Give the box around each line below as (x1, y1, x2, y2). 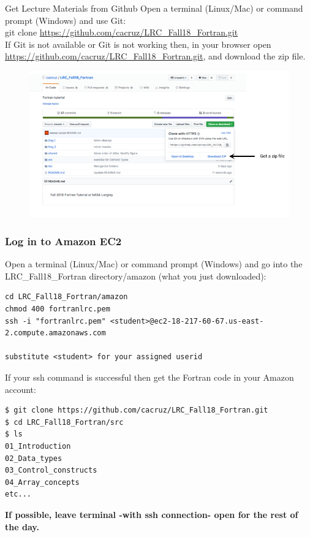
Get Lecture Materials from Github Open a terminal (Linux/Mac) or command (5, 2, 303, 14)
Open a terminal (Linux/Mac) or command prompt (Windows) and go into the (5, 257, 303, 270)
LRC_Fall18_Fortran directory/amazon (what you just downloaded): (5, 269, 267, 282)
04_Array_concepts (5, 478, 80, 487)
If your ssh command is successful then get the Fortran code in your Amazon (5, 371, 294, 384)
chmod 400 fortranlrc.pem (5, 305, 110, 314)
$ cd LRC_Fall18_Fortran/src (5, 417, 124, 427)
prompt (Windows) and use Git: (5, 13, 126, 26)
